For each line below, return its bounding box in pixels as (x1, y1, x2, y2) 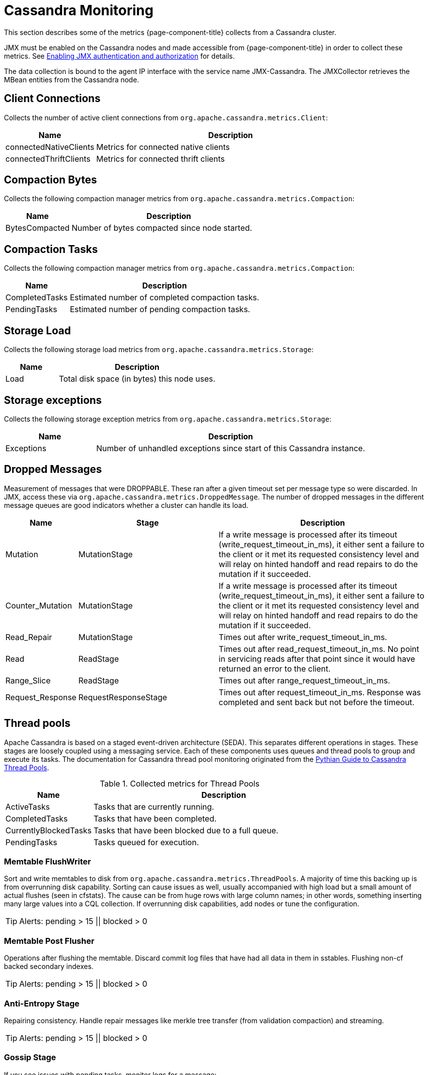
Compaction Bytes (4, 174, 97, 186)
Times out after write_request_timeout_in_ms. (218, 632, 387, 642)
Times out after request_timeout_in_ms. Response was (218, 687, 421, 697)
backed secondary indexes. (4, 962, 94, 971)
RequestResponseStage (78, 692, 167, 702)
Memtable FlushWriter (4, 857, 91, 867)
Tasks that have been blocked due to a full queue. (93, 825, 279, 835)
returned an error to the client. (218, 663, 331, 674)
